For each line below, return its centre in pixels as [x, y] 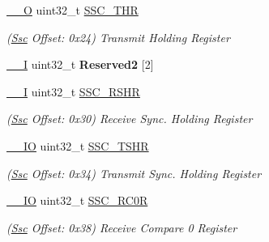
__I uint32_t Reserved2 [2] [80, 64]
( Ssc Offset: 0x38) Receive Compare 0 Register [122, 227]
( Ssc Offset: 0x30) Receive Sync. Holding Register [130, 119]
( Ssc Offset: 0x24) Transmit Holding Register [118, 37]
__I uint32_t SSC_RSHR [73, 91]
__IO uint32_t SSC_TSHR [78, 145]
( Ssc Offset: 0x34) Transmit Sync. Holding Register [134, 173]
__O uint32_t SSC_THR [73, 10]
